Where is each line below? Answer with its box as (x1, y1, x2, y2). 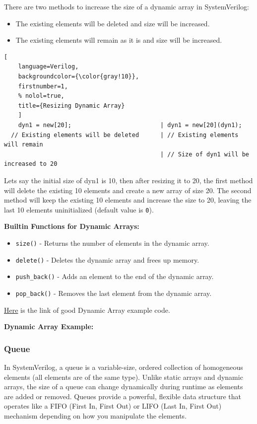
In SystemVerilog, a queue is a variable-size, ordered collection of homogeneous (4, 361, 243, 372)
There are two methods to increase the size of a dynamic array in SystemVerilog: (4, 1, 249, 11)
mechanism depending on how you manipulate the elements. (4, 410, 187, 421)
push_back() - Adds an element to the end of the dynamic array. (15, 271, 214, 282)
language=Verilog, (18, 63, 79, 71)
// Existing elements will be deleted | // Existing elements (11, 131, 239, 139)
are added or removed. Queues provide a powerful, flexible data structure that (4, 391, 242, 401)
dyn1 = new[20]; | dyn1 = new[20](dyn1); (18, 121, 242, 129)
